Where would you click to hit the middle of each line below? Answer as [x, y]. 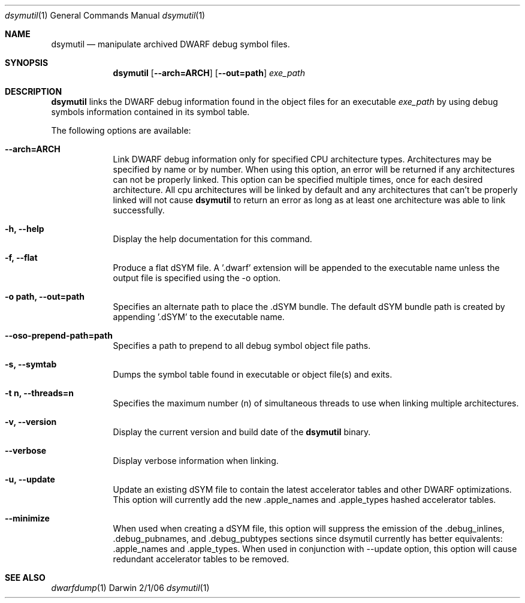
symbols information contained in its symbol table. [150, 112]
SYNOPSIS [27, 63]
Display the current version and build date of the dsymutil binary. [242, 432]
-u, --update [30, 479]
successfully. [139, 210]
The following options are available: [121, 130]
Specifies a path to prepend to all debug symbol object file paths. [242, 346]
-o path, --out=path [45, 296]
